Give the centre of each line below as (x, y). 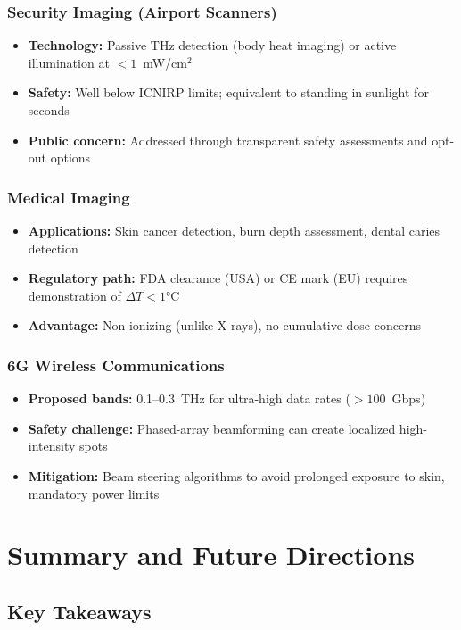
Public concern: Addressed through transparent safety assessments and (228, 140)
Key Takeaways (79, 611)
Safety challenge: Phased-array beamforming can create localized (212, 428)
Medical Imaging (69, 197)
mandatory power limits (94, 493)
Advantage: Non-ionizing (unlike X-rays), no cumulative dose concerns (224, 325)
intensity (52, 446)
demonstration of (74, 295)
